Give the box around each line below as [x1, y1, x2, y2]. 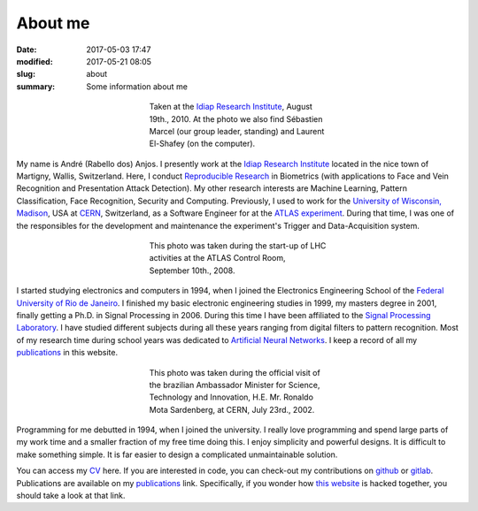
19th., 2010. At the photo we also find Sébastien [149, 113, 323, 124]
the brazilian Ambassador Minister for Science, [149, 379, 320, 390]
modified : [16, 56, 53, 66]
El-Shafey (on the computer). [149, 138, 256, 149]
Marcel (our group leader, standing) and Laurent [149, 126, 325, 136]
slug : [16, 69, 35, 80]
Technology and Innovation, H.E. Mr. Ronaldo [149, 392, 314, 402]
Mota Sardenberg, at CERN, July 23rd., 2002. [149, 404, 315, 415]
